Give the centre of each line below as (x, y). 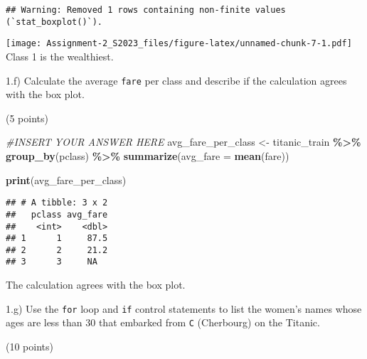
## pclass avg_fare (57, 214)
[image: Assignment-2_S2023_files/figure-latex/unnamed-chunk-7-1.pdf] (179, 44)
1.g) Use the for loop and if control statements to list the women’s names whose (184, 308)
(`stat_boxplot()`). (54, 22)
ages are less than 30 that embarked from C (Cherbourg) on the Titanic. (163, 322)
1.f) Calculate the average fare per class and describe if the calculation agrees (176, 80)
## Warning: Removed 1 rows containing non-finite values (146, 10)
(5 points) (27, 118)
